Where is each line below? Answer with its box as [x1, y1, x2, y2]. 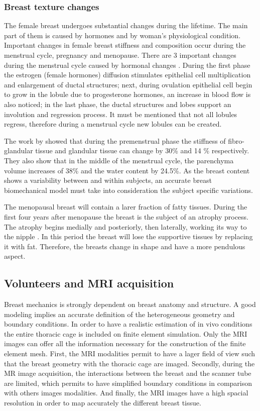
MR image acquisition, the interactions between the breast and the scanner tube [4, 368, 251, 378]
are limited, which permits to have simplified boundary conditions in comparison [4, 377, 252, 388]
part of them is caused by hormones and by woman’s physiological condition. [4, 30, 241, 40]
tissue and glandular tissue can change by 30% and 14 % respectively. [35, 145, 249, 156]
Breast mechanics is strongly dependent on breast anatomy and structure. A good [4, 299, 256, 310]
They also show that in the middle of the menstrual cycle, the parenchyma [4, 155, 234, 165]
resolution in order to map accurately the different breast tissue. [4, 397, 201, 408]
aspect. [4, 251, 26, 261]
